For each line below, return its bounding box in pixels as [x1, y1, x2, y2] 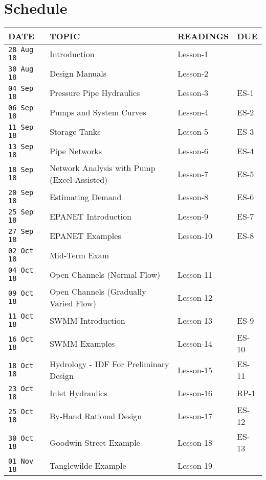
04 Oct [8, 266, 34, 275]
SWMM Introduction [49, 314, 125, 326]
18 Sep [8, 165, 34, 174]
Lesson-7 [178, 167, 209, 180]
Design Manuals [49, 67, 106, 79]
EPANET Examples [49, 229, 121, 242]
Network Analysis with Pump [49, 162, 156, 174]
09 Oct [8, 289, 34, 298]
